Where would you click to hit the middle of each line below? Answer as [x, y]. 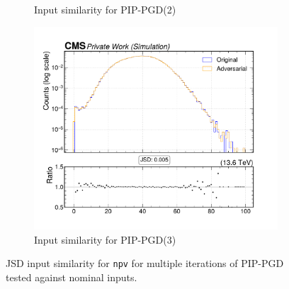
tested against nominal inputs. [72, 277]
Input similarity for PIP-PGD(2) [105, 9]
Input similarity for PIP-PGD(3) [105, 239]
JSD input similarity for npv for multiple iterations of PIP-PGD [145, 263]
